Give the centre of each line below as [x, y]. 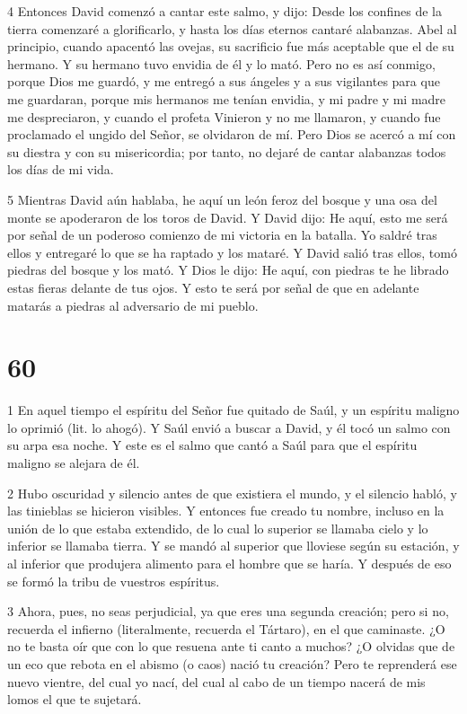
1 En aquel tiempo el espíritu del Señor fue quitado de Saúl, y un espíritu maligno [233, 410]
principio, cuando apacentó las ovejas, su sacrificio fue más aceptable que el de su [231, 46]
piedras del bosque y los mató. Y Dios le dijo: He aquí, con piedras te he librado [228, 270]
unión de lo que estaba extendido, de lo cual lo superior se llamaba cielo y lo [218, 528]
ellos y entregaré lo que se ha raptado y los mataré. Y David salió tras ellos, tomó [232, 252]
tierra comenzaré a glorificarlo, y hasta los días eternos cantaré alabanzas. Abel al [232, 28]
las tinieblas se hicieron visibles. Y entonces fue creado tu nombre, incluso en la [226, 511]
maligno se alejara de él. [74, 463]
